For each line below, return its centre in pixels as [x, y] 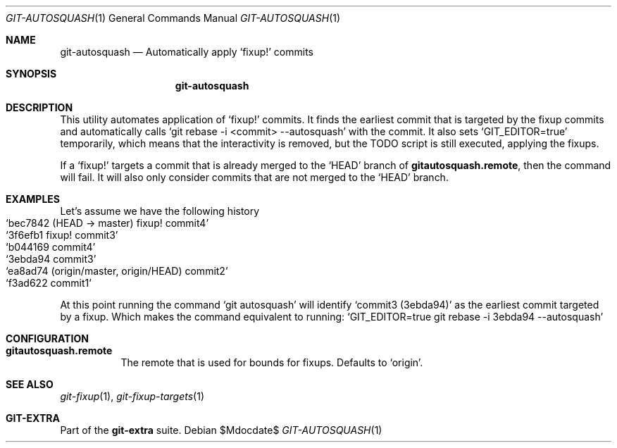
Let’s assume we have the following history [160, 211]
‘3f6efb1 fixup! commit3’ [62, 235]
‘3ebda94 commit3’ [51, 259]
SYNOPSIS [31, 74]
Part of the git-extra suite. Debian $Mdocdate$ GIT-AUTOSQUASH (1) [221, 430]
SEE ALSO [30, 384]
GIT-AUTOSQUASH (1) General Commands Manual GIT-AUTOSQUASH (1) [173, 18]
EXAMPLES [33, 199]
